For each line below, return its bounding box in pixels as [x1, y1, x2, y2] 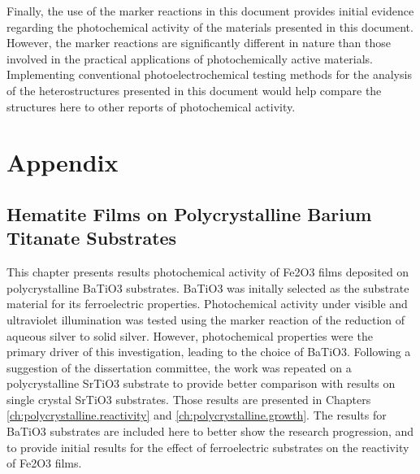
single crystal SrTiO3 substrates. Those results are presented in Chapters [6, 390, 371, 407]
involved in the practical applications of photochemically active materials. [6, 50, 373, 67]
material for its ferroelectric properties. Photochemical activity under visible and [6, 295, 408, 312]
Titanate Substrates [6, 225, 177, 250]
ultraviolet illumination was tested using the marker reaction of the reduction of [6, 311, 405, 328]
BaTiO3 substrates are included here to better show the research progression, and [6, 423, 414, 440]
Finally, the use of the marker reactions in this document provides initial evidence [6, 2, 414, 19]
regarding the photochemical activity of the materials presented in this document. [6, 18, 414, 35]
